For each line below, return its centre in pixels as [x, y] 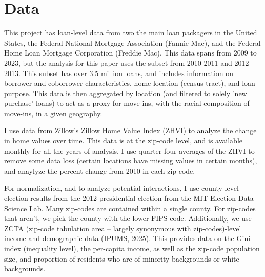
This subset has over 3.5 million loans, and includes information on [128, 73]
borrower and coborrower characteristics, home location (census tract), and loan [130, 83]
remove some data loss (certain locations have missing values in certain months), [131, 161]
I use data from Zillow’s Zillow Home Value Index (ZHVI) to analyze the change [130, 130]
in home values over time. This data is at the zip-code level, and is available [124, 141]
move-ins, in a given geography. [53, 113]
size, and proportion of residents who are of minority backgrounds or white [122, 258]
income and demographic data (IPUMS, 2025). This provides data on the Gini [127, 238]
